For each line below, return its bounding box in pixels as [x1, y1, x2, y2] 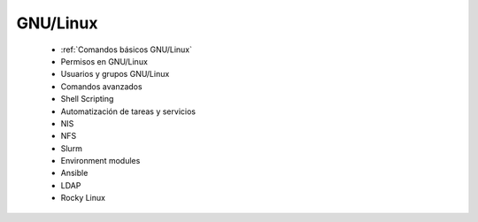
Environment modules [60, 156, 141, 166]
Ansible [60, 168, 89, 179]
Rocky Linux [60, 193, 106, 203]
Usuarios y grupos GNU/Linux [60, 69, 170, 80]
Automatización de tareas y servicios [60, 106, 197, 117]
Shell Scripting [60, 94, 114, 104]
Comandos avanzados [60, 80, 143, 92]
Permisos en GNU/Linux [60, 56, 148, 66]
